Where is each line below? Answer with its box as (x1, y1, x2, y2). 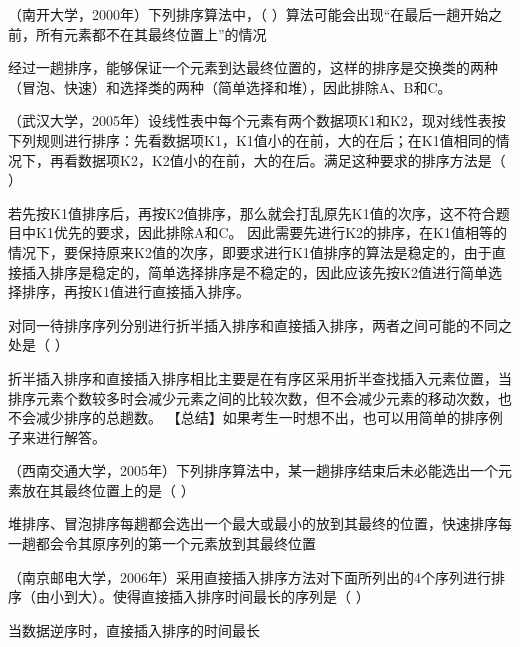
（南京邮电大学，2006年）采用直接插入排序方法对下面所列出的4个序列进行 (8, 566, 491, 587)
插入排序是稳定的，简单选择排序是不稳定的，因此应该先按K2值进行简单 (21, 261, 488, 282)
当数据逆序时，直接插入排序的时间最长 (8, 619, 260, 640)
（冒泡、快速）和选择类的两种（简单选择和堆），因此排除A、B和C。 (8, 76, 452, 97)
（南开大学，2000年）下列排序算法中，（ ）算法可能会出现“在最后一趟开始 (8, 4, 489, 24)
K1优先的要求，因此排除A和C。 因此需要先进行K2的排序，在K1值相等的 (35, 222, 507, 243)
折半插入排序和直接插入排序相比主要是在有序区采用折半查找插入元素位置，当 (8, 367, 512, 388)
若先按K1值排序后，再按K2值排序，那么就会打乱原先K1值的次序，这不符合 (8, 202, 496, 223)
